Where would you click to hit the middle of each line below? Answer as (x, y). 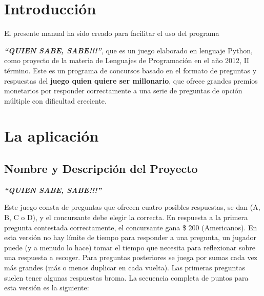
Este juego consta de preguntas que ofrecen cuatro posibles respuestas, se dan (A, (132, 207)
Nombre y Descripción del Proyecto (101, 169)
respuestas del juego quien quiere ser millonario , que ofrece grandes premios (131, 80)
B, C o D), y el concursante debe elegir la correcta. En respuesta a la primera (126, 217)
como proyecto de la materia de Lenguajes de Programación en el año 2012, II (127, 60)
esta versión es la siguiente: (47, 288)
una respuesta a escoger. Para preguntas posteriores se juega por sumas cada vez (131, 257)
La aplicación (52, 136)
